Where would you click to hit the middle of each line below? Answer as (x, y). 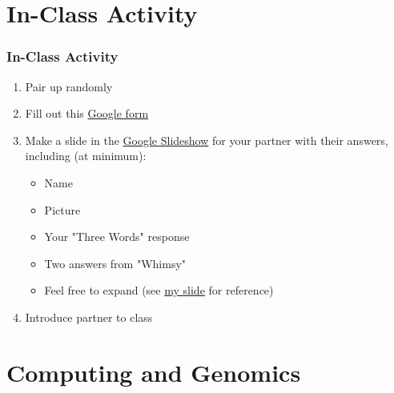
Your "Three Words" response (117, 237)
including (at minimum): (86, 156)
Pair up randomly (69, 86)
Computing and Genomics (154, 372)
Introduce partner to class (89, 317)
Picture (62, 209)
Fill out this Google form (87, 113)
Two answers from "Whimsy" (115, 263)
